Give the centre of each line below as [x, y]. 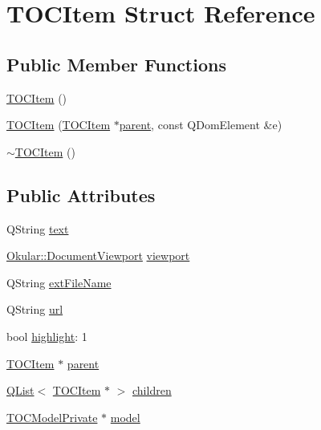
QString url [35, 309]
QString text [38, 228]
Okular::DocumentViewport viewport [98, 256]
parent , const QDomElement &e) [201, 125]
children [152, 390]
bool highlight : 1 [47, 336]
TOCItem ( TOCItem [59, 125]
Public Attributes [81, 195]
